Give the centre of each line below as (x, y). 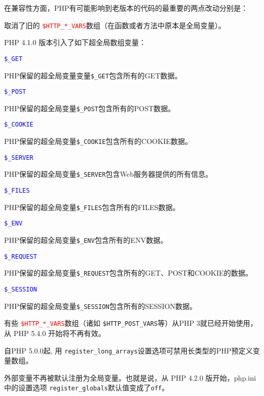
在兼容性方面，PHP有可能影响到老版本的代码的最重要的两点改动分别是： (126, 8)
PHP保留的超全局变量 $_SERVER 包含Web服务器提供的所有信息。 (109, 174)
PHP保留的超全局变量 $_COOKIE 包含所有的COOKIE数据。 (98, 141)
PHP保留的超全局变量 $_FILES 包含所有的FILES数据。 (92, 207)
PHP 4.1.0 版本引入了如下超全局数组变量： (75, 42)
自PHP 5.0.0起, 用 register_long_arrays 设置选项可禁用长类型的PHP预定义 (128, 350)
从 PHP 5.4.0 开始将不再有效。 (55, 333)
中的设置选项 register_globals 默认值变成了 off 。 (87, 388)
